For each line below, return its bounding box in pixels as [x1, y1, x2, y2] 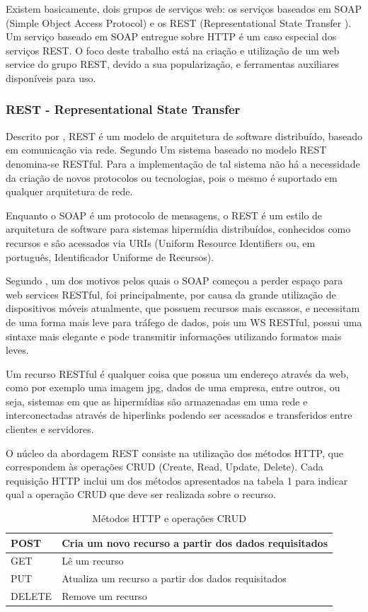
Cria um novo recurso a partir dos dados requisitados [62, 535, 328, 550]
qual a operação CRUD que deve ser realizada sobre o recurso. [6, 487, 276, 502]
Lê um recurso [62, 553, 124, 568]
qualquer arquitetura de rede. [6, 184, 133, 199]
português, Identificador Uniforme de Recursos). [6, 249, 214, 264]
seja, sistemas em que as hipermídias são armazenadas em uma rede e [6, 393, 308, 408]
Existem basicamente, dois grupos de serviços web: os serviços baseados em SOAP [6, 1, 362, 16]
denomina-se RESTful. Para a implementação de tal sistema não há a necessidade [6, 156, 360, 171]
